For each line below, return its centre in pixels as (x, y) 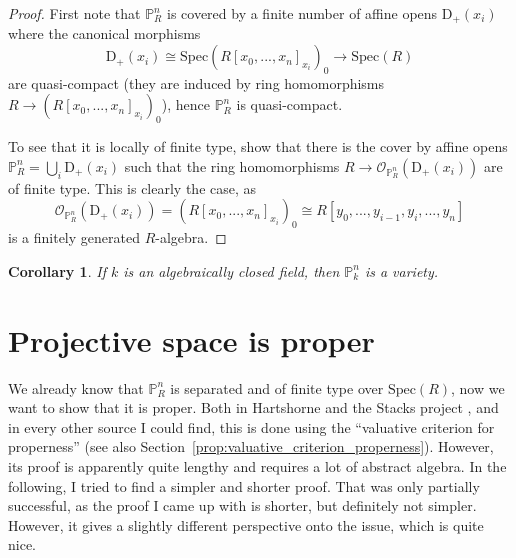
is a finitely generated (74, 237)
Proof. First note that (74, 13)
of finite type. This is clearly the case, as (132, 187)
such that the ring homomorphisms (232, 165)
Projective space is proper (191, 339)
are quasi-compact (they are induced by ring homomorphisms (196, 82)
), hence (185, 104)
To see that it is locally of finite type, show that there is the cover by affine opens (258, 146)
